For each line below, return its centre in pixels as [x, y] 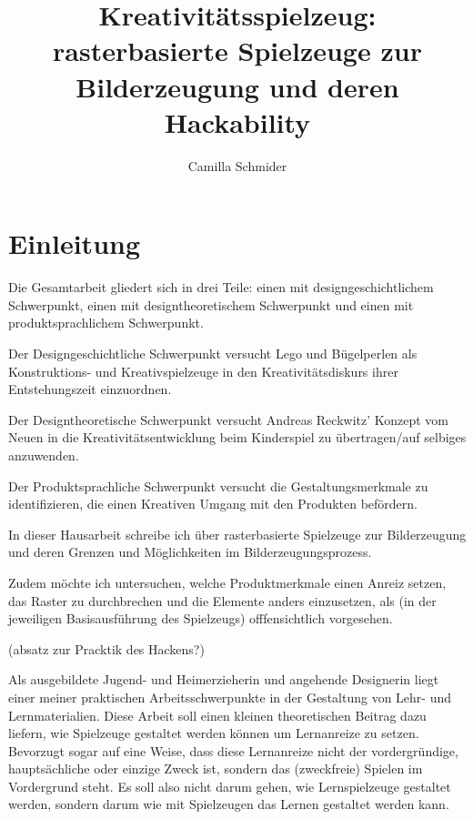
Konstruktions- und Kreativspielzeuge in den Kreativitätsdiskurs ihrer [203, 371]
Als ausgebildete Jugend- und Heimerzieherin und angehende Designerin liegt [224, 679]
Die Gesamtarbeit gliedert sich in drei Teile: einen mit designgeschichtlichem [221, 287]
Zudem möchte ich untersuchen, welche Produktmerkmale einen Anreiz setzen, [227, 582]
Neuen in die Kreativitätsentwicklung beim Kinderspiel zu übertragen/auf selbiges [237, 437]
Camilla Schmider [237, 165]
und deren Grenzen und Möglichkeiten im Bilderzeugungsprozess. [190, 552]
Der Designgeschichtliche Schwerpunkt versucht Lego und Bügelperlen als [213, 353]
